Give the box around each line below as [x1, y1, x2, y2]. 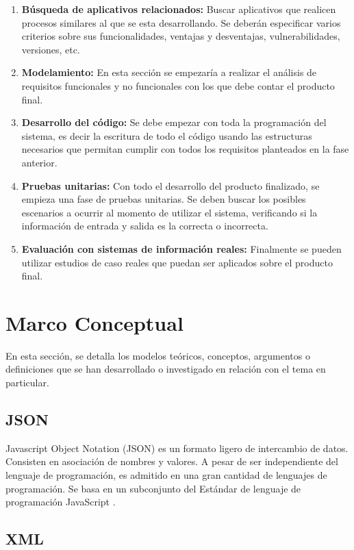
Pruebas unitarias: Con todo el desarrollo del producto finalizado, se [21, 178, 320, 192]
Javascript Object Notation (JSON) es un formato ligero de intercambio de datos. [5, 440, 349, 455]
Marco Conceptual [5, 308, 184, 336]
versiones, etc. [21, 42, 80, 56]
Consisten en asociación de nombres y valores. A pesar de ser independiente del [5, 454, 338, 468]
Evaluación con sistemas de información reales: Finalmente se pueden [21, 241, 342, 255]
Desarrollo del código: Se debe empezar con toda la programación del [21, 115, 327, 129]
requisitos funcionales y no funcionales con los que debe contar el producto [21, 78, 335, 92]
